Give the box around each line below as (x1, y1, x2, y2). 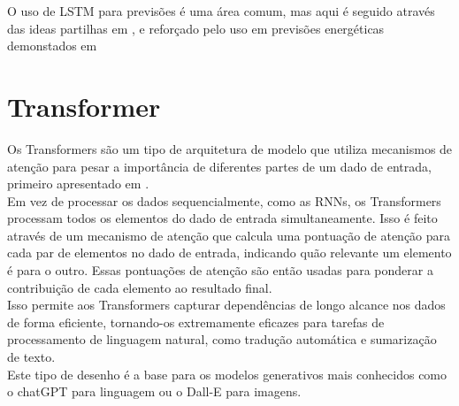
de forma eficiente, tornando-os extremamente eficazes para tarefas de (7, 312, 385, 331)
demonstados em (7, 36, 97, 55)
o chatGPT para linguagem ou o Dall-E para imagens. (7, 382, 302, 401)
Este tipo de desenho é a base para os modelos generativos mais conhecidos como (7, 364, 448, 383)
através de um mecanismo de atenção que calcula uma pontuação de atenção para (7, 226, 451, 244)
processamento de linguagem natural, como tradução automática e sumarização (7, 330, 437, 349)
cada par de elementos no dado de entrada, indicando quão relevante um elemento (7, 243, 452, 262)
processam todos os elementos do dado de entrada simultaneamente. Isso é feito (7, 209, 438, 227)
